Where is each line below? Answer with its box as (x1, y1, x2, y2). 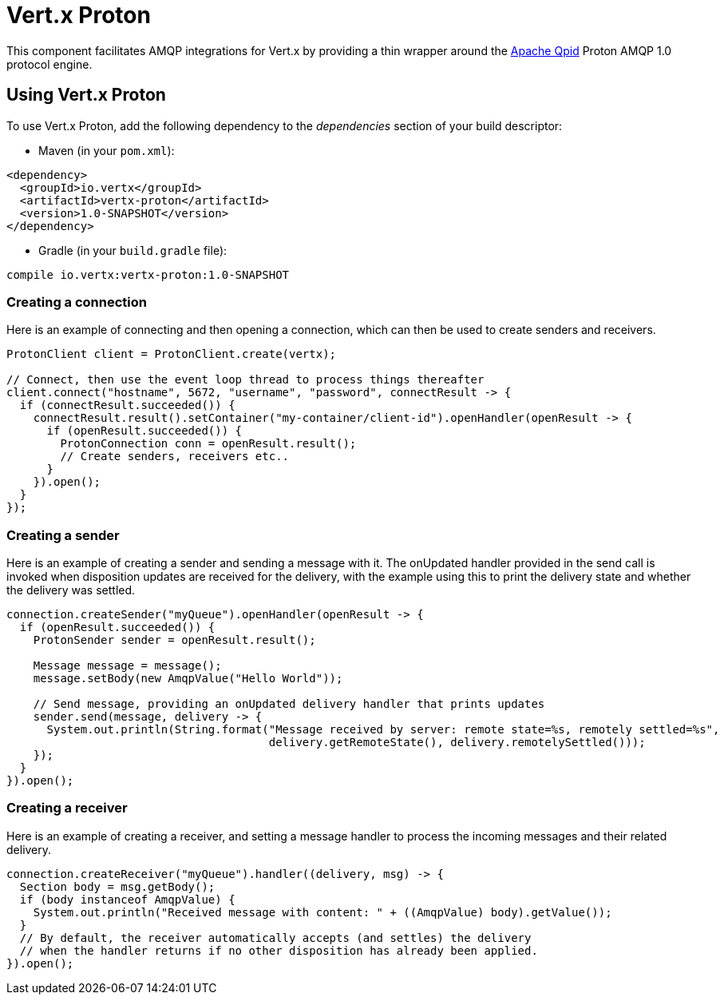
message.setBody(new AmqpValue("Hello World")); (33, 672, 343, 685)
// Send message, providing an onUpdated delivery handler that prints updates (33, 697, 545, 711)
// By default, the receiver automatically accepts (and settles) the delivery (19, 931, 532, 944)
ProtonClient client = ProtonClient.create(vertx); (6, 348, 337, 361)
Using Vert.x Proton (6, 85, 166, 105)
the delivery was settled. (6, 583, 136, 598)
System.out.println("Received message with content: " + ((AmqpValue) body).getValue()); (33, 905, 612, 919)
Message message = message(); (33, 659, 222, 673)
